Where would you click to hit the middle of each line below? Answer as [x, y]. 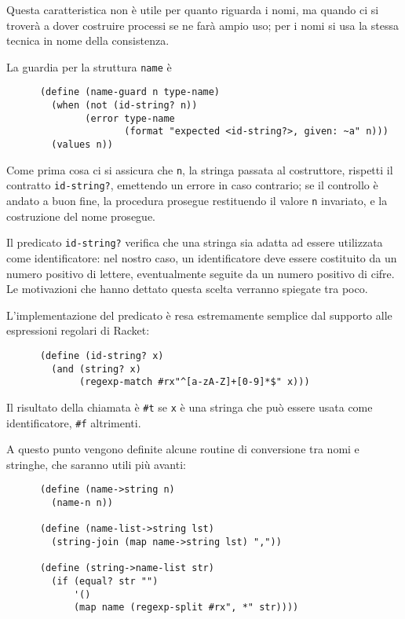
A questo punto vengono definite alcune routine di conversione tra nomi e [183, 449]
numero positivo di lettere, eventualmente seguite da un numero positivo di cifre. [201, 273]
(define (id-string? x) [102, 355]
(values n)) [82, 145]
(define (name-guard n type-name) [130, 92]
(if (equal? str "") [105, 581]
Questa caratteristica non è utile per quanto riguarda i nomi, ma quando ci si [193, 9]
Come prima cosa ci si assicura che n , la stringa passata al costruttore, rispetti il [200, 169]
